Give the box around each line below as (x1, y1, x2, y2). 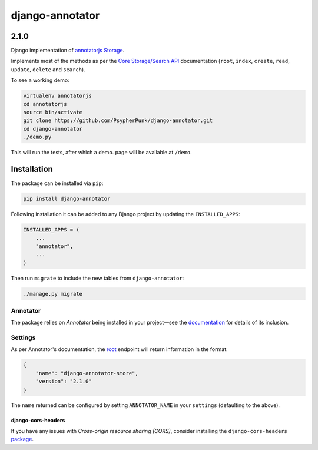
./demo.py (23, 134, 52, 141)
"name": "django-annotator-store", (35, 370, 138, 376)
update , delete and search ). (11, 65, 85, 73)
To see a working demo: (11, 77, 70, 84)
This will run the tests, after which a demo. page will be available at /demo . (11, 149, 193, 156)
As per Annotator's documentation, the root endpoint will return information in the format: (11, 346, 228, 353)
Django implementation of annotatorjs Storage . (11, 47, 125, 54)
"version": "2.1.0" (35, 378, 92, 385)
